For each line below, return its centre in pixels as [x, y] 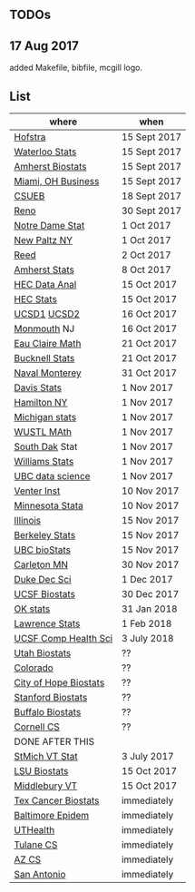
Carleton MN [41, 564]
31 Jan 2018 [150, 609]
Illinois [28, 521]
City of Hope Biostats [59, 682]
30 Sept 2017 [151, 211]
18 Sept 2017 [151, 196]
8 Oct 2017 [146, 270]
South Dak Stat [46, 446]
